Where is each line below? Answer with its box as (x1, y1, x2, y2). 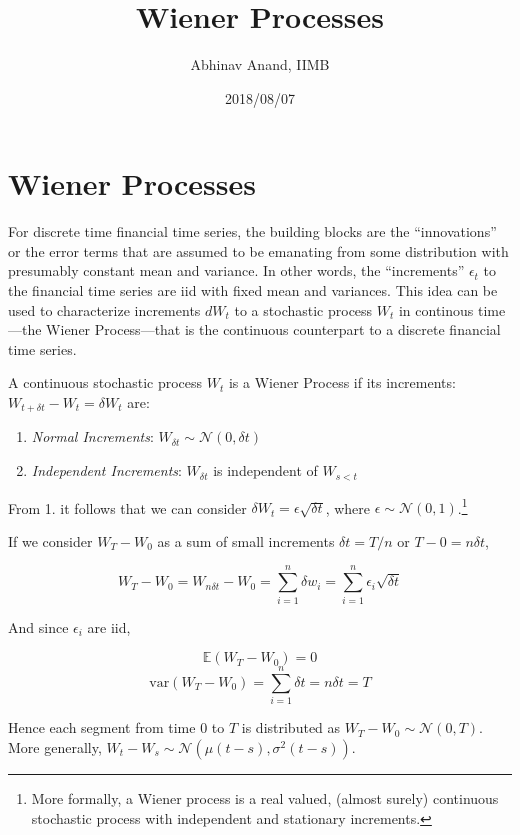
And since (8, 616, 69, 637)
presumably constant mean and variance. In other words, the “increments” (8, 260, 465, 281)
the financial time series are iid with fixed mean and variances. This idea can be (8, 280, 498, 301)
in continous (398, 299, 474, 320)
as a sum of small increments (157, 530, 335, 551)
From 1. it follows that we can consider (8, 497, 247, 518)
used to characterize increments (8, 299, 201, 320)
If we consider (8, 530, 93, 551)
